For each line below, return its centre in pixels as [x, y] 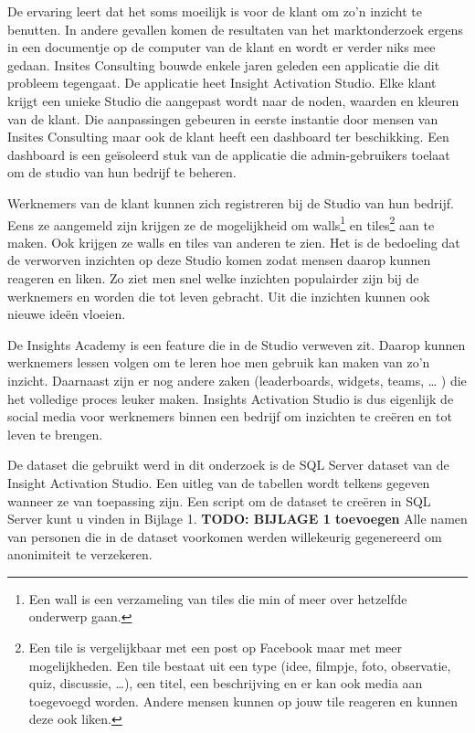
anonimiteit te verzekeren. [80, 554]
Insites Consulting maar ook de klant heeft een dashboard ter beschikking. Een [228, 137]
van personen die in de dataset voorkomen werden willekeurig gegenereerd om [225, 536]
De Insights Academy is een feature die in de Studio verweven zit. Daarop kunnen [237, 344]
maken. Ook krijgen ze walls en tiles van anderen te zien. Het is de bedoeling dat [234, 242]
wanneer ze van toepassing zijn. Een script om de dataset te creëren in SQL [219, 500]
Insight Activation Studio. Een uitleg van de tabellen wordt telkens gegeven [219, 482]
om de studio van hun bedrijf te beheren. [122, 172]
